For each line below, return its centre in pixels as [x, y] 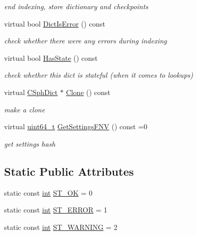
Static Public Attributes [69, 171]
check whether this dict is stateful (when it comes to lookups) [99, 75]
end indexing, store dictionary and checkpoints [76, 6]
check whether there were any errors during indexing [86, 41]
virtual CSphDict [31, 92]
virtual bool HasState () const [51, 57]
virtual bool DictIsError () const [55, 23]
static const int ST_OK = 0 [48, 192]
